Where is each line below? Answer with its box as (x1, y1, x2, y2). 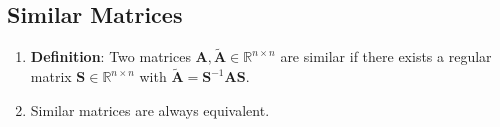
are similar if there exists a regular (280, 46, 492, 67)
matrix (30, 66, 72, 87)
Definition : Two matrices (30, 46, 191, 67)
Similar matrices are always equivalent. (30, 99, 270, 120)
